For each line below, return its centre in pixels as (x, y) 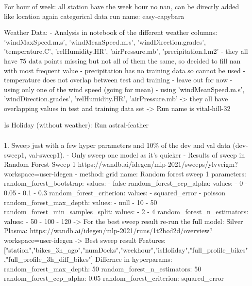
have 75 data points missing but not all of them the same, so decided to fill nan (122, 60)
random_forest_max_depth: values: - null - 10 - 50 (81, 202)
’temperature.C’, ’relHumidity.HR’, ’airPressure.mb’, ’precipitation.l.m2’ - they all (126, 51)
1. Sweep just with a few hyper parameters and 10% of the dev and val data (117, 145)
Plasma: (16, 230)
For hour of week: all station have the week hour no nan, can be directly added (122, 6)
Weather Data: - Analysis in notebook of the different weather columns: (111, 32)
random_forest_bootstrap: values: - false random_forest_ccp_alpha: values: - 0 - (126, 183)
